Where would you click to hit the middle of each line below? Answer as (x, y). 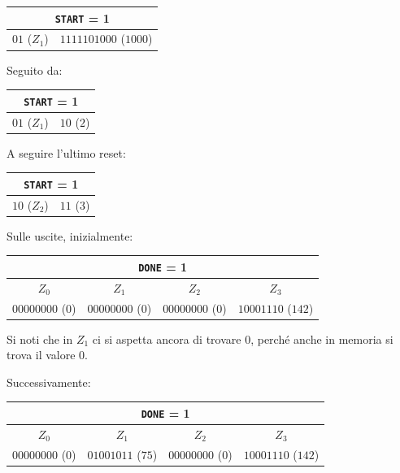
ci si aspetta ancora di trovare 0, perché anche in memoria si (243, 338)
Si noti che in (40, 338)
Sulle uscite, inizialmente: (70, 235)
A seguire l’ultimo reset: (66, 152)
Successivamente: (49, 382)
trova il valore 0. (48, 355)
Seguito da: (35, 69)
